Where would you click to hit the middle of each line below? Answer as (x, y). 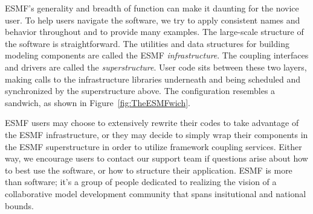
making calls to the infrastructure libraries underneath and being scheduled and (153, 79)
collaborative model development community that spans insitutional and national (156, 193)
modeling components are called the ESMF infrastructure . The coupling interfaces (157, 55)
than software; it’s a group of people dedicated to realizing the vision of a (141, 182)
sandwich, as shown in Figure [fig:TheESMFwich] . (98, 102)
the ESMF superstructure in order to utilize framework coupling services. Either (153, 146)
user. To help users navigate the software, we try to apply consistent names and (153, 20)
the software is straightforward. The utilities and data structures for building (147, 43)
